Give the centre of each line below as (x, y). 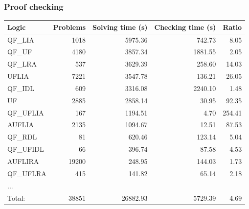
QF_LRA (22, 64)
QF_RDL (22, 137)
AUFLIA (21, 125)
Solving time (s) (120, 27)
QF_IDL (21, 88)
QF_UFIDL (26, 149)
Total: (16, 197)
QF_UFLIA (26, 112)
